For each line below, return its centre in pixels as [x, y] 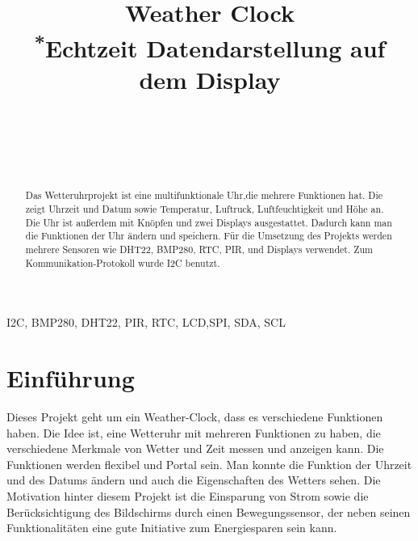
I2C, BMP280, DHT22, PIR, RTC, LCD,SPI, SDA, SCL [146, 322]
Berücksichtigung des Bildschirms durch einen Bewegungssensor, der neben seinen [209, 511]
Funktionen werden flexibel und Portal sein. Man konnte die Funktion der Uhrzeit [209, 464]
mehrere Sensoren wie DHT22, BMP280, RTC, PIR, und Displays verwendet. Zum [199, 249]
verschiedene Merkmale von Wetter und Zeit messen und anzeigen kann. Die [195, 448]
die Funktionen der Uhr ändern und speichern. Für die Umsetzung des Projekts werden [209, 236]
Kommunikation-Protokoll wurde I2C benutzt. [123, 262]
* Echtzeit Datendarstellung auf [210, 46]
